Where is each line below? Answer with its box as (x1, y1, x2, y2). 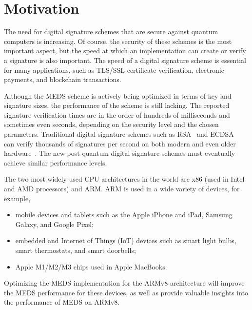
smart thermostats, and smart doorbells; (15, 245, 136, 255)
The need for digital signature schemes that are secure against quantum (4, 26, 218, 37)
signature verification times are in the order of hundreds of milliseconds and (4, 109, 230, 120)
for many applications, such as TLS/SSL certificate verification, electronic (4, 64, 224, 75)
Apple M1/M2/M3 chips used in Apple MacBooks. (15, 261, 167, 271)
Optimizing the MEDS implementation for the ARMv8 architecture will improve (4, 278, 245, 288)
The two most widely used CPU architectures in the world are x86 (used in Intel (4, 174, 245, 184)
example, (4, 193, 31, 203)
